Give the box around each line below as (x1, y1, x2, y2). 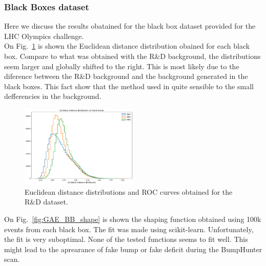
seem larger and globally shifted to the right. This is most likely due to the (4, 60, 239, 71)
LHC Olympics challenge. (4, 30, 84, 41)
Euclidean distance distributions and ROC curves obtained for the (25, 186, 233, 197)
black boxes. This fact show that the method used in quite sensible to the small (4, 80, 254, 91)
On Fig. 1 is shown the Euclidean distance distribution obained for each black (4, 40, 250, 51)
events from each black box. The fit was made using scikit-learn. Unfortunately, (4, 223, 254, 234)
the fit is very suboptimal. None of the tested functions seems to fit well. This (4, 234, 248, 244)
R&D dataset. (25, 196, 68, 207)
